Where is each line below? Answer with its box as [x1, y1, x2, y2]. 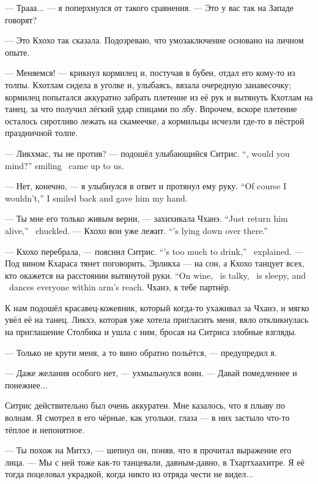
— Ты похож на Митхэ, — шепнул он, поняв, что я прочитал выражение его [5, 444, 292, 456]
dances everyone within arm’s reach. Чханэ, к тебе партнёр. [9, 281, 231, 293]
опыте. [5, 45, 30, 58]
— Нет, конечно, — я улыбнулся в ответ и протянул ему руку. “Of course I [5, 180, 287, 192]
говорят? [5, 13, 37, 26]
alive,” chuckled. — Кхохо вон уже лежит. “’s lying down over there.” [5, 224, 268, 236]
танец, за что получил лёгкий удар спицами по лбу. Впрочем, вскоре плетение [5, 102, 297, 115]
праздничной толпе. [5, 126, 78, 139]
